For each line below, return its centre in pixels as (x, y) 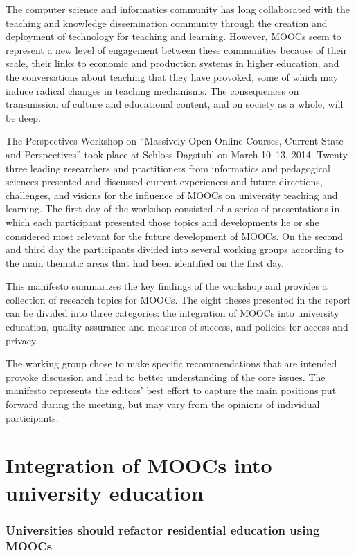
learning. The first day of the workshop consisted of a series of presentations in (173, 208)
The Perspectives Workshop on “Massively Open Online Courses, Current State (175, 141)
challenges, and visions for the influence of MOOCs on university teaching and (172, 195)
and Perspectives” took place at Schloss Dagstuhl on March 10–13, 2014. (160, 154)
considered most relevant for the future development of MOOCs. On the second (174, 235)
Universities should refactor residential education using (163, 529)
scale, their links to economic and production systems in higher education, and (172, 63)
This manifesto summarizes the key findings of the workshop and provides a (167, 286)
